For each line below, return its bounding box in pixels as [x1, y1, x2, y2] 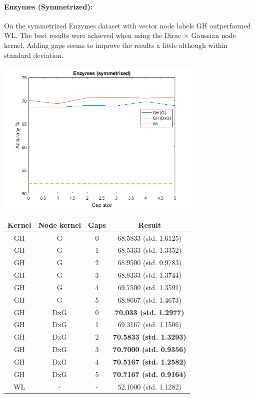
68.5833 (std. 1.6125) [117, 232, 182, 243]
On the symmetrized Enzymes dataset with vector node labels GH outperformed [4, 20, 251, 30]
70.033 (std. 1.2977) [114, 307, 184, 317]
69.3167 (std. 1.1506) [117, 319, 182, 330]
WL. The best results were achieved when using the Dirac [4, 30, 181, 40]
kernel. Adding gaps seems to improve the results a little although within [4, 39, 228, 50]
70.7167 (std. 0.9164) [112, 369, 186, 379]
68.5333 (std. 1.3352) [117, 245, 182, 255]
